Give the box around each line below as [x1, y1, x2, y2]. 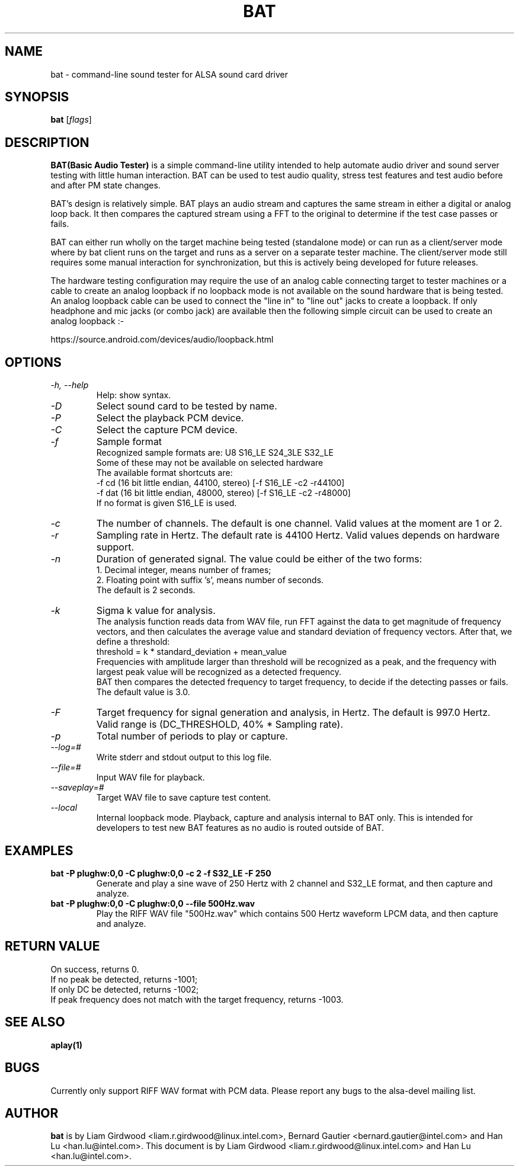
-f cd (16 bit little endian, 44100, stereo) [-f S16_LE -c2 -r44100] [96, 478, 345, 488]
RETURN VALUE [5, 939, 100, 954]
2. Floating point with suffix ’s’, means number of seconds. [96, 575, 324, 585]
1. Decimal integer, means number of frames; [96, 565, 271, 575]
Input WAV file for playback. [96, 772, 205, 783]
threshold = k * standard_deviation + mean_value [96, 647, 287, 657]
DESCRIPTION [5, 135, 89, 150]
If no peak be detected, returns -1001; [50, 974, 198, 984]
